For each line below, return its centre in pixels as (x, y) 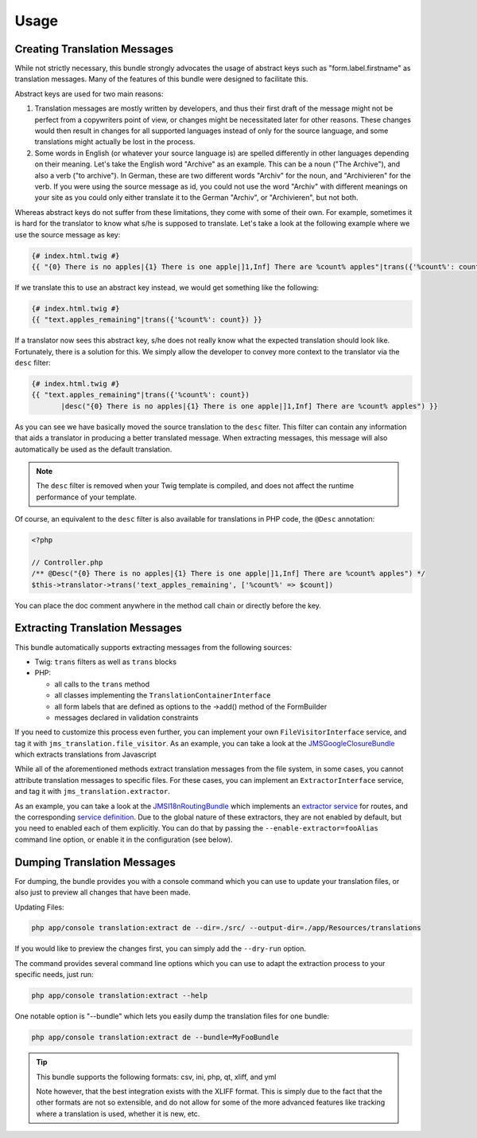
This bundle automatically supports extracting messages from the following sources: (153, 647)
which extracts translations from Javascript (85, 755)
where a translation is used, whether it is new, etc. (118, 1113)
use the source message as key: (68, 234)
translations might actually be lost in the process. (115, 142)
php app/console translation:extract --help (120, 996)
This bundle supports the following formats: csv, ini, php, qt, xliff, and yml (156, 1077)
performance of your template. (86, 497)
